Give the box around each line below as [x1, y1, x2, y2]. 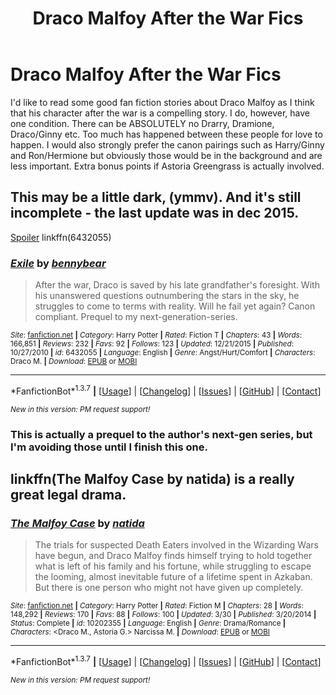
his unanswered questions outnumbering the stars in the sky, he [34, 290, 300, 302]
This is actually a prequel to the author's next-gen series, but [10, 427, 313, 441]
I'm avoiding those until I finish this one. [10, 440, 208, 454]
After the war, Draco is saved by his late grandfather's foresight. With [34, 279, 320, 291]
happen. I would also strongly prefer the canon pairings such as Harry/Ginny [10, 138, 325, 151]
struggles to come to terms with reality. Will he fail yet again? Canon [34, 300, 316, 312]
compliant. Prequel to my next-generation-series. [34, 311, 238, 323]
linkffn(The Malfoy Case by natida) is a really [10, 471, 295, 488]
